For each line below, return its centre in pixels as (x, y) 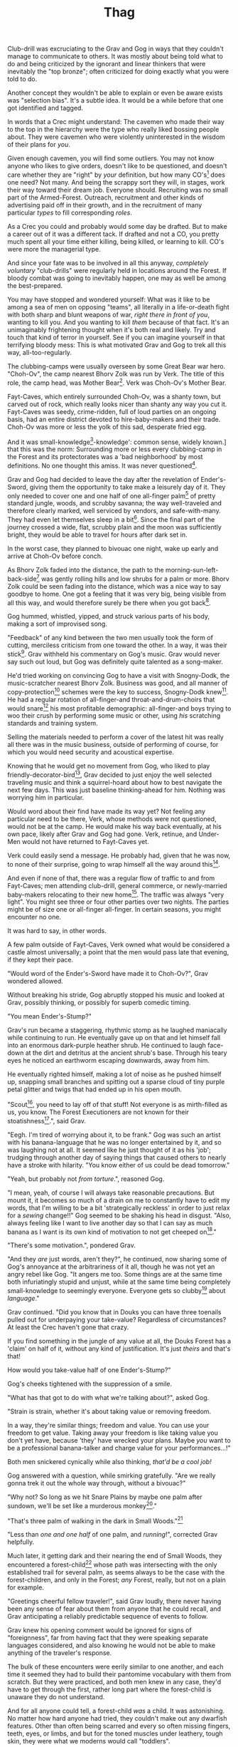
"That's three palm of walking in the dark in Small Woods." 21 (95, 1520)
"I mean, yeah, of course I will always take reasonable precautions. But (111, 1192)
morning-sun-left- (192, 570)
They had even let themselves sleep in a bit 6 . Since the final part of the (111, 519)
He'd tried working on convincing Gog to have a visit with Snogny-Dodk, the (119, 676)
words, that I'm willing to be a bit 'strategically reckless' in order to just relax (119, 1207)
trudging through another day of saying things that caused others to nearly (117, 1157)
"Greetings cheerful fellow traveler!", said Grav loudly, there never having (114, 1601)
